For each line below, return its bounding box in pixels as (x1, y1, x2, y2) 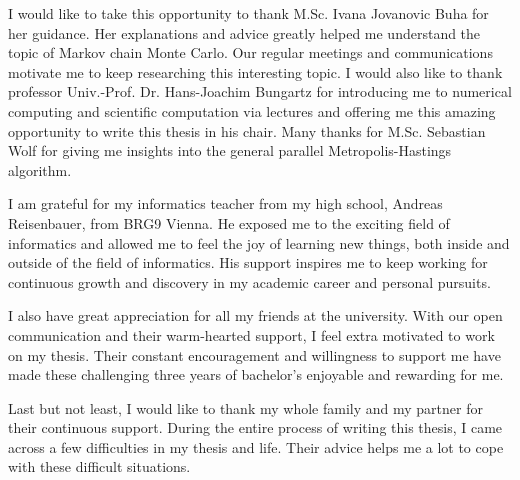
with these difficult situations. (8, 456, 191, 477)
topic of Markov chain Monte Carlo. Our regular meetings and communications (8, 42, 493, 63)
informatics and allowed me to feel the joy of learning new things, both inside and (8, 232, 510, 253)
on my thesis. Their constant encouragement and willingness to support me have (8, 344, 501, 365)
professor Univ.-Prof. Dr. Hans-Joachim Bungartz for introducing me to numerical (8, 81, 512, 102)
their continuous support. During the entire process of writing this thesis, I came (8, 417, 503, 438)
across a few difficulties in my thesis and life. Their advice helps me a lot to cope (8, 436, 504, 457)
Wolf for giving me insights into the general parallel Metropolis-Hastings (8, 140, 452, 161)
